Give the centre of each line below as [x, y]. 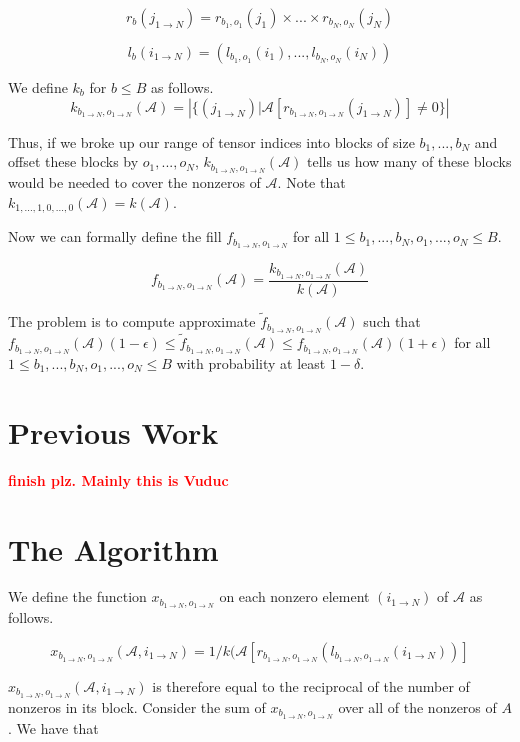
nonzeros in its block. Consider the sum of [137, 706]
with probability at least [251, 363]
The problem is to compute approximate [132, 321]
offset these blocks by [73, 161]
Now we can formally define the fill [115, 236]
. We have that [53, 727]
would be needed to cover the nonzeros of [134, 182]
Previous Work [113, 431]
